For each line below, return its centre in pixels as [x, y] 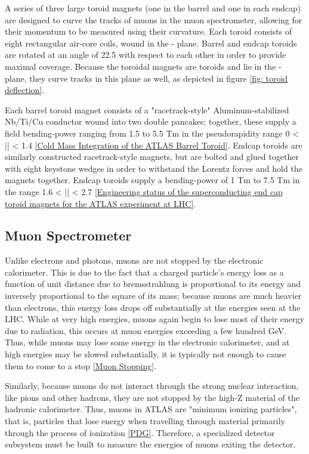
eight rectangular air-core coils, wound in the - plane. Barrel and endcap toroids [151, 43]
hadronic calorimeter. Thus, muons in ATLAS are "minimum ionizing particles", [151, 409]
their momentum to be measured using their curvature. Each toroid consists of [149, 31]
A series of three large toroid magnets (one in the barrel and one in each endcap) [153, 8]
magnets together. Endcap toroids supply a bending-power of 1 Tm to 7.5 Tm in [152, 180]
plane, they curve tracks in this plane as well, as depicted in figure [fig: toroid [146, 78]
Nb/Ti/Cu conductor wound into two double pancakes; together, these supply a [151, 121]
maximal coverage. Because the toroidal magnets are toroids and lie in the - [143, 66]
